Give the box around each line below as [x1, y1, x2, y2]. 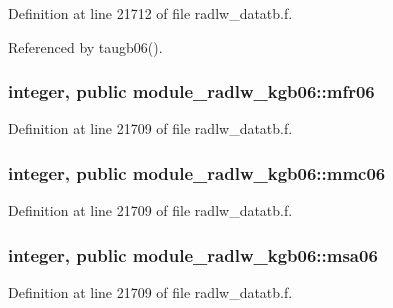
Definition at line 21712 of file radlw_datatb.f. [8, 3, 293, 23]
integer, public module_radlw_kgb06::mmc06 [8, 160, 386, 185]
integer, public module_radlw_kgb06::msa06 [8, 242, 378, 267]
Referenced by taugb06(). [8, 36, 163, 57]
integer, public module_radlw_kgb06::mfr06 [8, 79, 375, 104]
